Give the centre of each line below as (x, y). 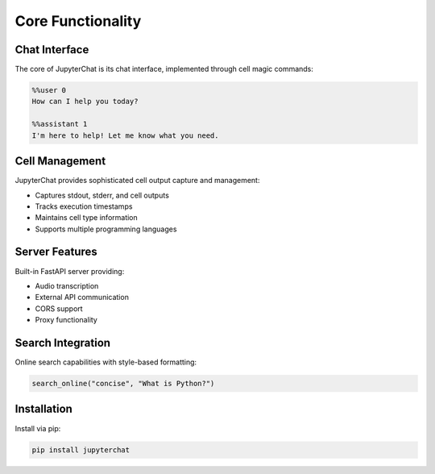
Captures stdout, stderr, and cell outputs (102, 195)
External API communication (82, 297)
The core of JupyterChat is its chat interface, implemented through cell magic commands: (164, 69)
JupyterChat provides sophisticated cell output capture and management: (137, 181)
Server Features (56, 252)
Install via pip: (38, 428)
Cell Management (60, 161)
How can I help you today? (85, 102)
